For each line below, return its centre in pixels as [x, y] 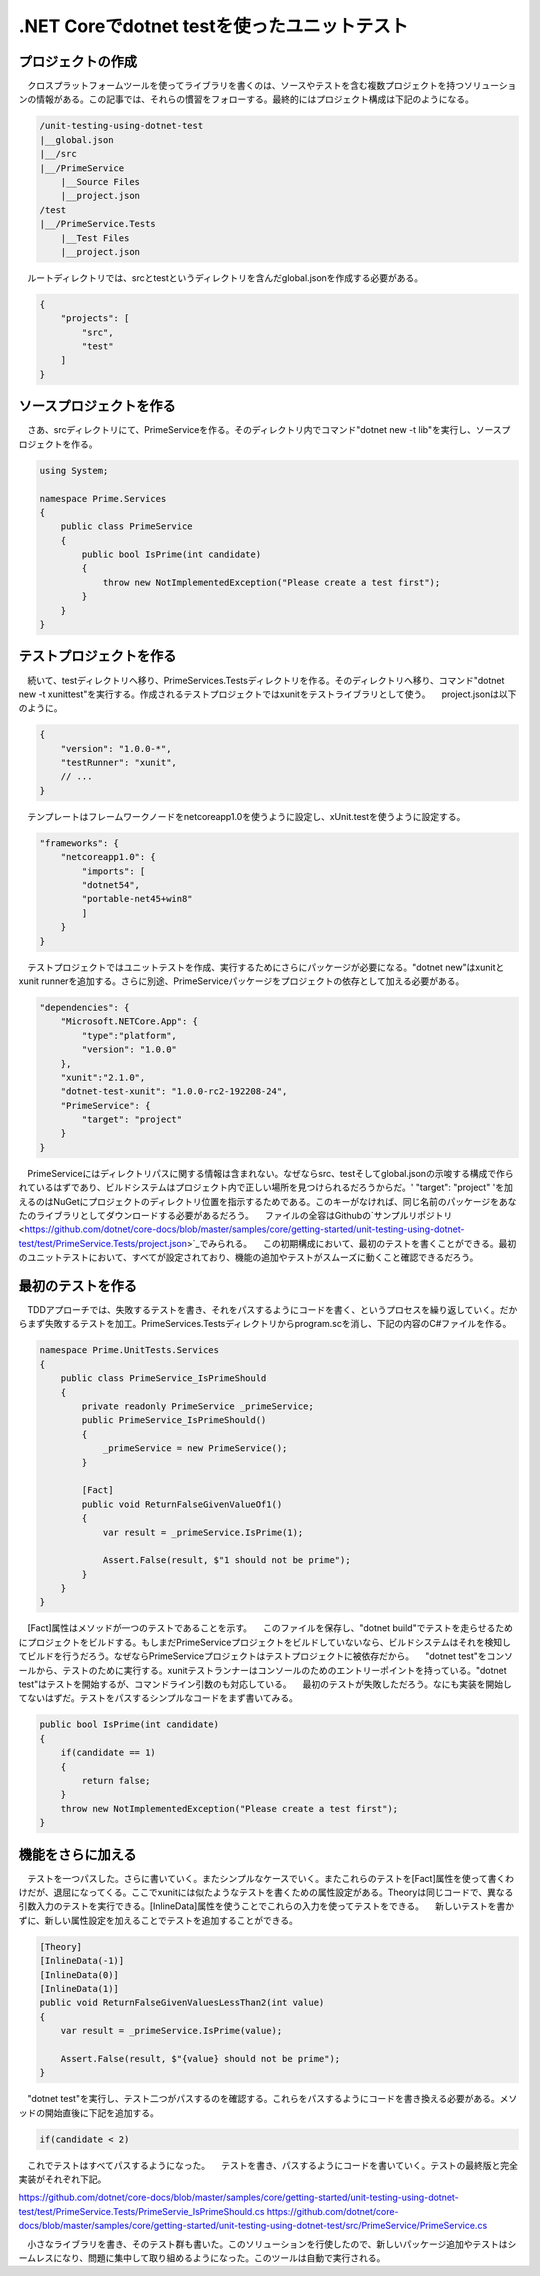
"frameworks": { [79, 843]
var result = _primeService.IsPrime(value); [171, 2031]
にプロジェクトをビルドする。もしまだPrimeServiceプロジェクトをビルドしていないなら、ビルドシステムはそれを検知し [265, 1642]
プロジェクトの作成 [77, 61]
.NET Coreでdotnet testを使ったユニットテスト [213, 26]
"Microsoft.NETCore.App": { [129, 1021]
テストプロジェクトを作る [97, 656]
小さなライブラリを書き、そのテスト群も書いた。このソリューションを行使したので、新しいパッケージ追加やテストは [267, 2244]
